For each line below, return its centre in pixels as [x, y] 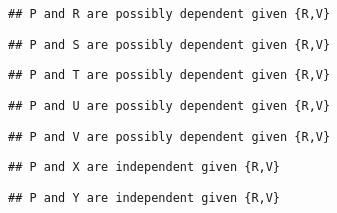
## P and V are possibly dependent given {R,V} [169, 136]
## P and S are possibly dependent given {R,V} [169, 44]
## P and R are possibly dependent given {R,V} [169, 14]
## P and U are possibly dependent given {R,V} [169, 105]
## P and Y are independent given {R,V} [144, 197]
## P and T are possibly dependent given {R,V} [169, 75]
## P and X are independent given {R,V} [144, 167]
